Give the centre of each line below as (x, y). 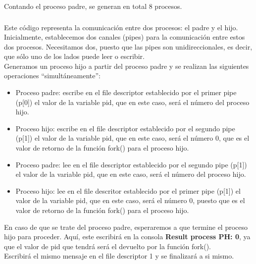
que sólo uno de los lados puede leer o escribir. (74, 56)
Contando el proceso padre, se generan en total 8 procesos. (93, 6)
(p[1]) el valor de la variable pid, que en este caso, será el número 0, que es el (132, 138)
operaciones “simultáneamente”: (52, 76)
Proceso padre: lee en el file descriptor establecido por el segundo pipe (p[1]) (131, 164)
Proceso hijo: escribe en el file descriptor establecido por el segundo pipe (125, 128)
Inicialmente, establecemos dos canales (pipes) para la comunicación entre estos (125, 37)
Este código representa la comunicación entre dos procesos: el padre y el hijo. (121, 27)
